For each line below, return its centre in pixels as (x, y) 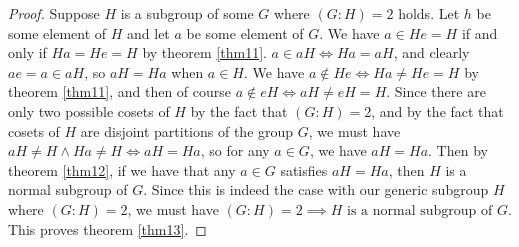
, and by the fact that (437, 110)
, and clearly (431, 52)
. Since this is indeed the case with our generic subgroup (316, 189)
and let (148, 32)
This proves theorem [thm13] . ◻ (107, 228)
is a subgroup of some (187, 13)
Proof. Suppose (54, 13)
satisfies (304, 169)
